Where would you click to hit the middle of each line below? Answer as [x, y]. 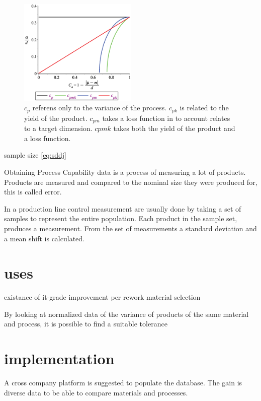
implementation [59, 358]
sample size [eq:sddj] [35, 155]
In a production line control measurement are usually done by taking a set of [123, 208]
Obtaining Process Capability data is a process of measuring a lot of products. [125, 172]
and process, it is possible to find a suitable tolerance [86, 324]
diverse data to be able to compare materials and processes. [96, 392]
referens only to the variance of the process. [100, 108]
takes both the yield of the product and [174, 128]
